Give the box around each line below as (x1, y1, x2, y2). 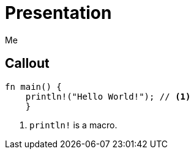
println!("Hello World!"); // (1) (25, 91, 191, 101)
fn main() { (5, 81, 62, 92)
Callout (5, 56, 50, 71)
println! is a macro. (29, 119, 118, 130)
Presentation (5, 2, 112, 23)
